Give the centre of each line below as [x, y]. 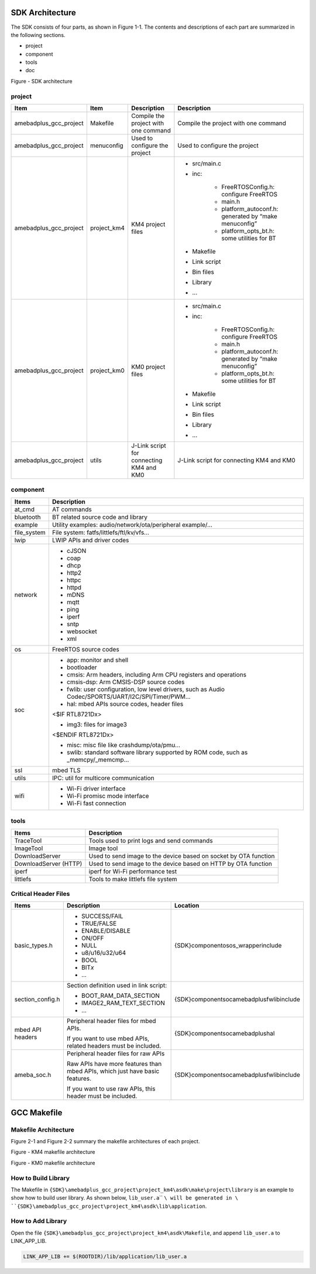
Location [187, 906]
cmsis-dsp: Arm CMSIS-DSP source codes [126, 682]
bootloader [82, 667]
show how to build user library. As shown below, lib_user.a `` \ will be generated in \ [124, 1198]
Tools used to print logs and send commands [151, 840]
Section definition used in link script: [117, 986]
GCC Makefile [37, 1112]
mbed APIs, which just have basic [113, 1071]
